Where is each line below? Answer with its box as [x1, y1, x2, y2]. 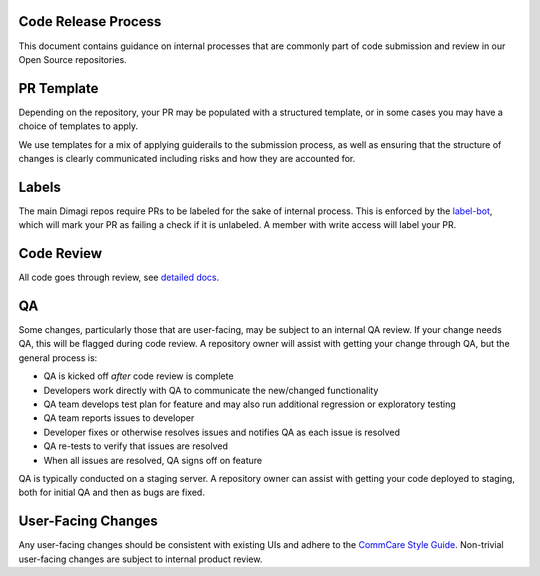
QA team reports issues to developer [43, 412, 195, 424]
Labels [18, 178, 62, 195]
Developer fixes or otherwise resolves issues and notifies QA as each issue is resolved [43, 426, 400, 438]
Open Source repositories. [18, 53, 127, 65]
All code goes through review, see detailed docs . [18, 271, 220, 284]
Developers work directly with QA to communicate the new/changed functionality [43, 384, 379, 396]
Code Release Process [18, 13, 162, 30]
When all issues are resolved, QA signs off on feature [43, 454, 263, 466]
